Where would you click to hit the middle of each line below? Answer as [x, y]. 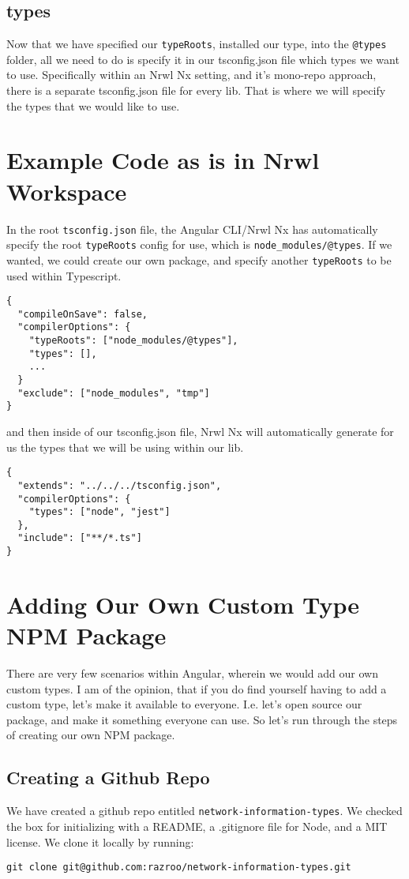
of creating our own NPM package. [91, 735]
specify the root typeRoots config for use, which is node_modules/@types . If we [199, 244]
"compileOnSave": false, [83, 314]
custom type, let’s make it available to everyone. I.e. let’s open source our [184, 704]
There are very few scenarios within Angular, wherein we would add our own [192, 673]
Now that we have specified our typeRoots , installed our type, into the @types [197, 44]
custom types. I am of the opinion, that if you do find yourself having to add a [197, 688]
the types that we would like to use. [93, 105]
